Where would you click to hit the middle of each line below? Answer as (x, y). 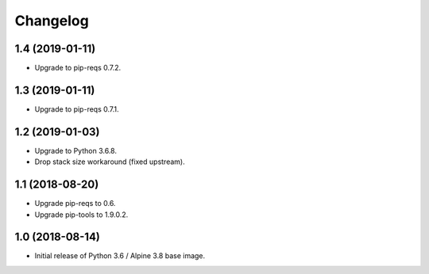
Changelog (52, 21)
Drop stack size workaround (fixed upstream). (110, 162)
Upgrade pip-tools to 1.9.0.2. (81, 215)
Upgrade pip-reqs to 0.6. (75, 204)
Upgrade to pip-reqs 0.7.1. (77, 109)
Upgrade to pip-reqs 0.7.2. (78, 68)
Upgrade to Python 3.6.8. (75, 150)
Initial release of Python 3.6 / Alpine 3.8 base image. (120, 256)
